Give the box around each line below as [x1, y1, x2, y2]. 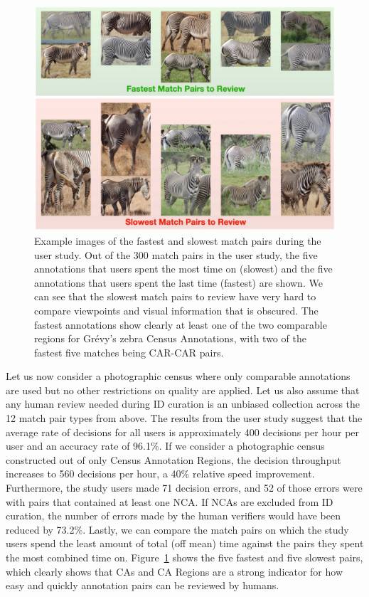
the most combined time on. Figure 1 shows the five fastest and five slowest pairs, [6, 550, 363, 564]
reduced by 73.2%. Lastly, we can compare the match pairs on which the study [6, 522, 349, 537]
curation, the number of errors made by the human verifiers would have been [6, 508, 341, 523]
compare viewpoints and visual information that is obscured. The [34, 302, 319, 317]
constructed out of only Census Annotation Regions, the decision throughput [6, 452, 341, 467]
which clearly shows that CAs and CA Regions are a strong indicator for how [6, 564, 343, 578]
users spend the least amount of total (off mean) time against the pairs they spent [6, 536, 364, 551]
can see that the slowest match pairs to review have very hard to [34, 289, 316, 304]
